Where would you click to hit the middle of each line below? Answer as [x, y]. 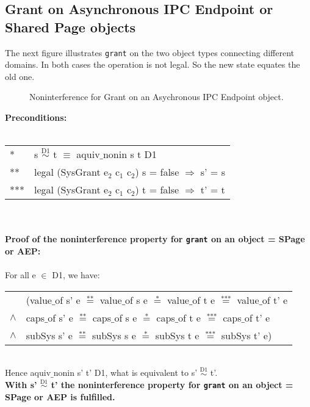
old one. [20, 76]
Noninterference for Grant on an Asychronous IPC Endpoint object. [157, 97]
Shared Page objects [70, 27]
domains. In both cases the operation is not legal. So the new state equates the [153, 64]
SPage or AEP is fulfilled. [60, 397]
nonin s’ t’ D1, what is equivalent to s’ [125, 373]
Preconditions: [36, 117]
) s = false [157, 172]
